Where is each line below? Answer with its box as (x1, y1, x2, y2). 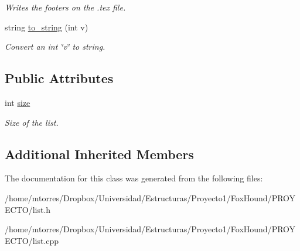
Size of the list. (5, 116, 59, 128)
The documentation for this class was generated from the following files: (5, 172, 263, 184)
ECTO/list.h (5, 203, 51, 215)
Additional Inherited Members (5, 145, 194, 163)
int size (5, 96, 30, 108)
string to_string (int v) (5, 20, 88, 33)
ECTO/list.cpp (5, 234, 59, 246)
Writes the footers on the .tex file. (5, 1, 126, 13)
